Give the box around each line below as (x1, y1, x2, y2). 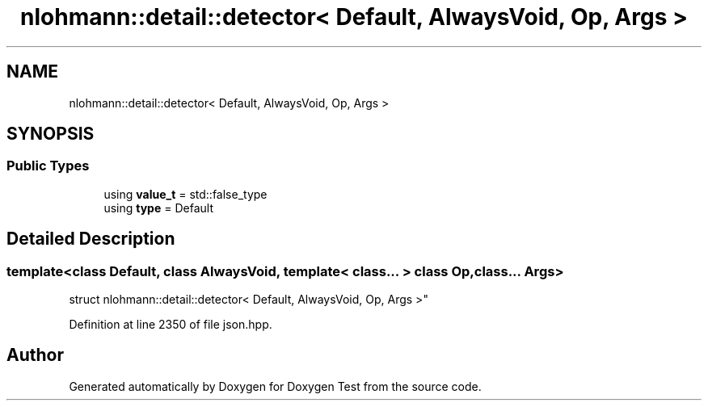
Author (6, 345, 64, 366)
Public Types (6, 157, 90, 174)
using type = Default (103, 200, 213, 215)
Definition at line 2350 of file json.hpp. (69, 317, 272, 332)
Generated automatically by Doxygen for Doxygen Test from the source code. (69, 379, 482, 393)
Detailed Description (6, 229, 175, 250)
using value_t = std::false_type (103, 187, 268, 201)
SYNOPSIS (6, 124, 95, 145)
